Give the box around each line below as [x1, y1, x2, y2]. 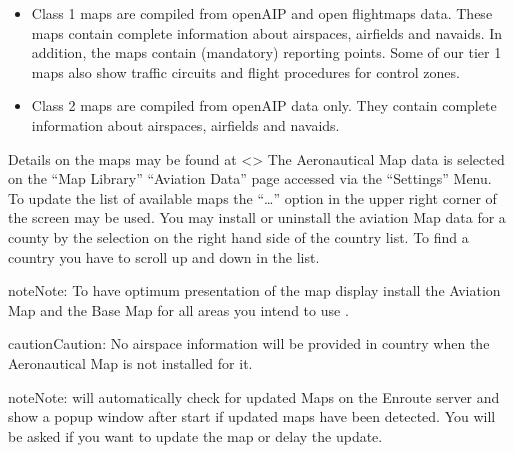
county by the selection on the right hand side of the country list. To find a [8, 226, 469, 247]
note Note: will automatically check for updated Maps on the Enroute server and [8, 386, 500, 407]
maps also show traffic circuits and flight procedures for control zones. [31, 61, 460, 82]
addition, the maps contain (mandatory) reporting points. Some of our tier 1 [31, 42, 502, 63]
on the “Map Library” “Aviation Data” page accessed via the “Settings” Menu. [8, 168, 492, 189]
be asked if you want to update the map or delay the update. [8, 425, 383, 446]
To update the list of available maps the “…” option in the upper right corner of [8, 187, 497, 208]
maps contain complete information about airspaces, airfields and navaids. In [31, 22, 503, 43]
